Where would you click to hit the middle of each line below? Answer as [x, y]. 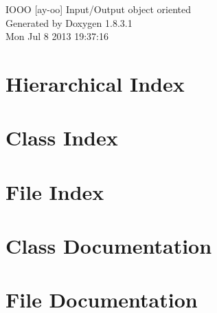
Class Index [62, 138]
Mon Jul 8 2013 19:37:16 [57, 36]
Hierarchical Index [95, 83]
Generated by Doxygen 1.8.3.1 [69, 22]
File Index [55, 191]
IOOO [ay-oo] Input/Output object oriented [98, 9]
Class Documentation [109, 246]
